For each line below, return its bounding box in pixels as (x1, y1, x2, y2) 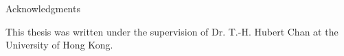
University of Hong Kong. (5, 38, 113, 52)
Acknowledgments (5, 1, 80, 15)
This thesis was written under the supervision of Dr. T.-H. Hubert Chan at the (5, 24, 339, 38)
